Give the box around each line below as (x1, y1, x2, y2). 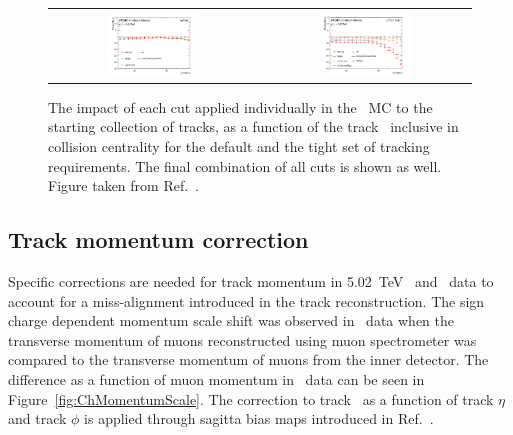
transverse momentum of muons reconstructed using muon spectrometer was (8, 329, 477, 350)
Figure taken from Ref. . (48, 175, 199, 196)
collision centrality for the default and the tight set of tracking (48, 136, 430, 157)
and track (8, 408, 67, 429)
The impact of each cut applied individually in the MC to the (48, 96, 433, 117)
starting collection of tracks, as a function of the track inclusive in (48, 116, 459, 137)
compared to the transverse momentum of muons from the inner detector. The (8, 349, 489, 370)
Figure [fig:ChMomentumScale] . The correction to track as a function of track (8, 388, 494, 409)
